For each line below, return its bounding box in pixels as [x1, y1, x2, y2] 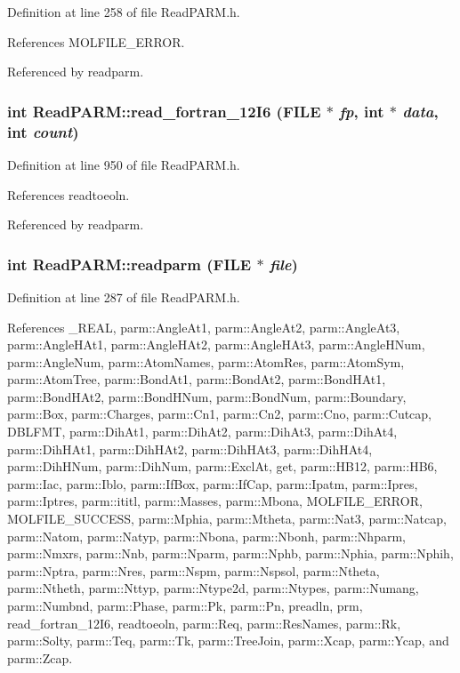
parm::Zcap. [7, 648, 73, 667]
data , [402, 100, 439, 122]
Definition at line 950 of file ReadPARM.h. [7, 155, 240, 173]
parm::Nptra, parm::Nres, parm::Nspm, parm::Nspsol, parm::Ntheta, [7, 561, 380, 580]
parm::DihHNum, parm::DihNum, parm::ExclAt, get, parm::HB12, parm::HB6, [7, 457, 438, 476]
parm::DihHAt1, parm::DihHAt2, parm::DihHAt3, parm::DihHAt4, [7, 439, 373, 458]
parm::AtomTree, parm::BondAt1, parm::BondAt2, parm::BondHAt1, [7, 370, 386, 389]
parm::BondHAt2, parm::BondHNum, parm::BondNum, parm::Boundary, [7, 387, 407, 405]
